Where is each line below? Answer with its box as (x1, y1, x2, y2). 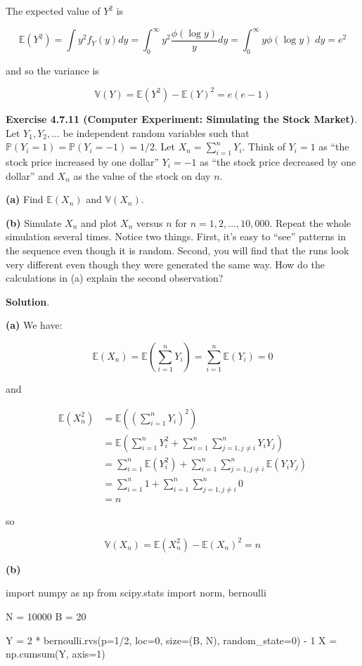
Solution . (6, 294, 50, 308)
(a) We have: (6, 318, 63, 332)
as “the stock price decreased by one (200, 154, 356, 169)
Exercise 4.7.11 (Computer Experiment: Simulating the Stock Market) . (6, 111, 358, 126)
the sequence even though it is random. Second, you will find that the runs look (6, 242, 349, 257)
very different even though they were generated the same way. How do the (6, 256, 325, 271)
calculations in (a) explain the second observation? (6, 270, 224, 285)
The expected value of (6, 4, 101, 18)
